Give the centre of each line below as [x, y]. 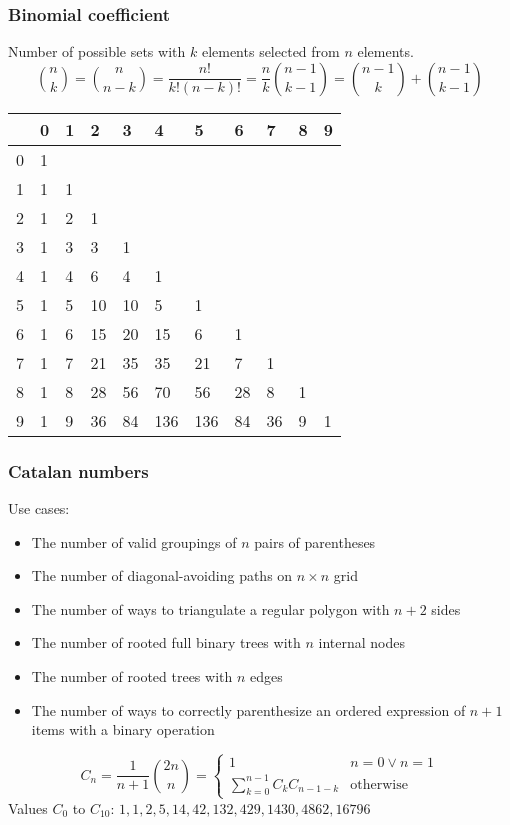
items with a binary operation [123, 729]
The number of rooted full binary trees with [166, 642]
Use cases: [39, 508]
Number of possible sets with [97, 51]
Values [28, 807]
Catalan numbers [78, 470]
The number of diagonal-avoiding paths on [162, 575]
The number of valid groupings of [134, 541]
